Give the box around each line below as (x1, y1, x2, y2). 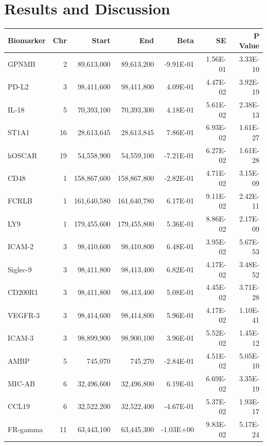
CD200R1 (8, 287, 39, 298)
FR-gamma (8, 423, 43, 434)
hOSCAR (8, 150, 37, 160)
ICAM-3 (8, 332, 34, 343)
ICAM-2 (8, 241, 34, 252)
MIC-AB (8, 378, 35, 388)
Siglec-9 (8, 264, 32, 274)
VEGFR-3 (8, 309, 40, 320)
